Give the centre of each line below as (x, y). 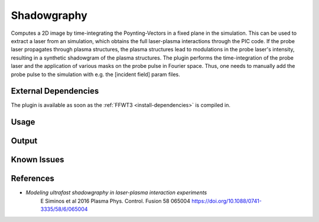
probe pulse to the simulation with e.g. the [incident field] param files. (95, 74)
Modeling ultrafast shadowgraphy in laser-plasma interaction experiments (116, 192)
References (32, 179)
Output (24, 141)
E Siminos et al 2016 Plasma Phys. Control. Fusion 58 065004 (115, 201)
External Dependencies (55, 91)
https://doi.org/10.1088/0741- (227, 201)
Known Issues (38, 160)
